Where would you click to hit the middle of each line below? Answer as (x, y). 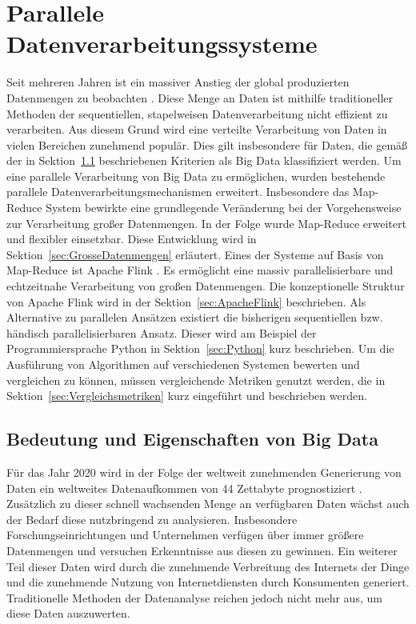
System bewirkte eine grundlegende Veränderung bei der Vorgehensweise (224, 208)
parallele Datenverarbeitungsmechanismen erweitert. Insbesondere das (178, 192)
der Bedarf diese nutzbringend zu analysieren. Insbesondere (152, 519)
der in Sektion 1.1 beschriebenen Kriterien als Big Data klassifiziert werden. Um (204, 160)
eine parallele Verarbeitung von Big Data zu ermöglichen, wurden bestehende (196, 176)
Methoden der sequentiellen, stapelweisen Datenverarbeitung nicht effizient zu (197, 113)
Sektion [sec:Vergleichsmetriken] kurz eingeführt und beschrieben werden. (187, 396)
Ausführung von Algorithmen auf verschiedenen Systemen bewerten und (183, 364)
